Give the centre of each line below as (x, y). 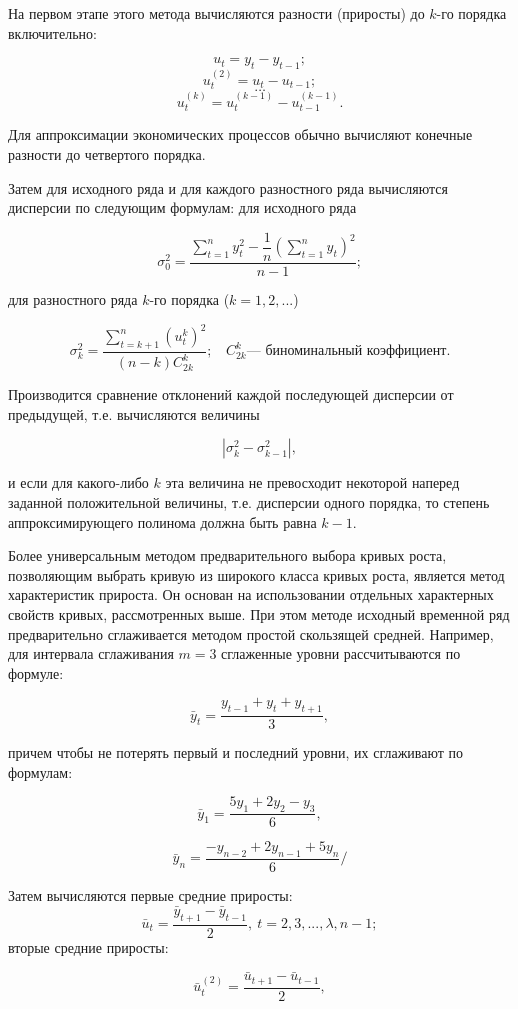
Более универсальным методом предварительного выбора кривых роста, (227, 555)
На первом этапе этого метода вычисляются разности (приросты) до (216, 13)
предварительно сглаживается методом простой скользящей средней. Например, (251, 633)
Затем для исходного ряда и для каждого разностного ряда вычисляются (228, 187)
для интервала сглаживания (91, 653)
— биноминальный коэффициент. (348, 351)
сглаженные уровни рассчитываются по (341, 653)
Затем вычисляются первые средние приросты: (150, 894)
